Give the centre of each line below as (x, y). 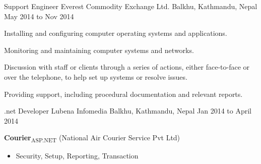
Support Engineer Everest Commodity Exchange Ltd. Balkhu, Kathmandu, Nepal (131, 6)
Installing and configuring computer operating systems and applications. (116, 33)
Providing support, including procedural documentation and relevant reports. (123, 94)
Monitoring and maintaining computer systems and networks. (99, 50)
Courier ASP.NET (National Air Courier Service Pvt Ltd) (92, 138)
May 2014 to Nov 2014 (39, 16)
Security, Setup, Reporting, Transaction (77, 156)
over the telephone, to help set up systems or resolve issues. (96, 76)
